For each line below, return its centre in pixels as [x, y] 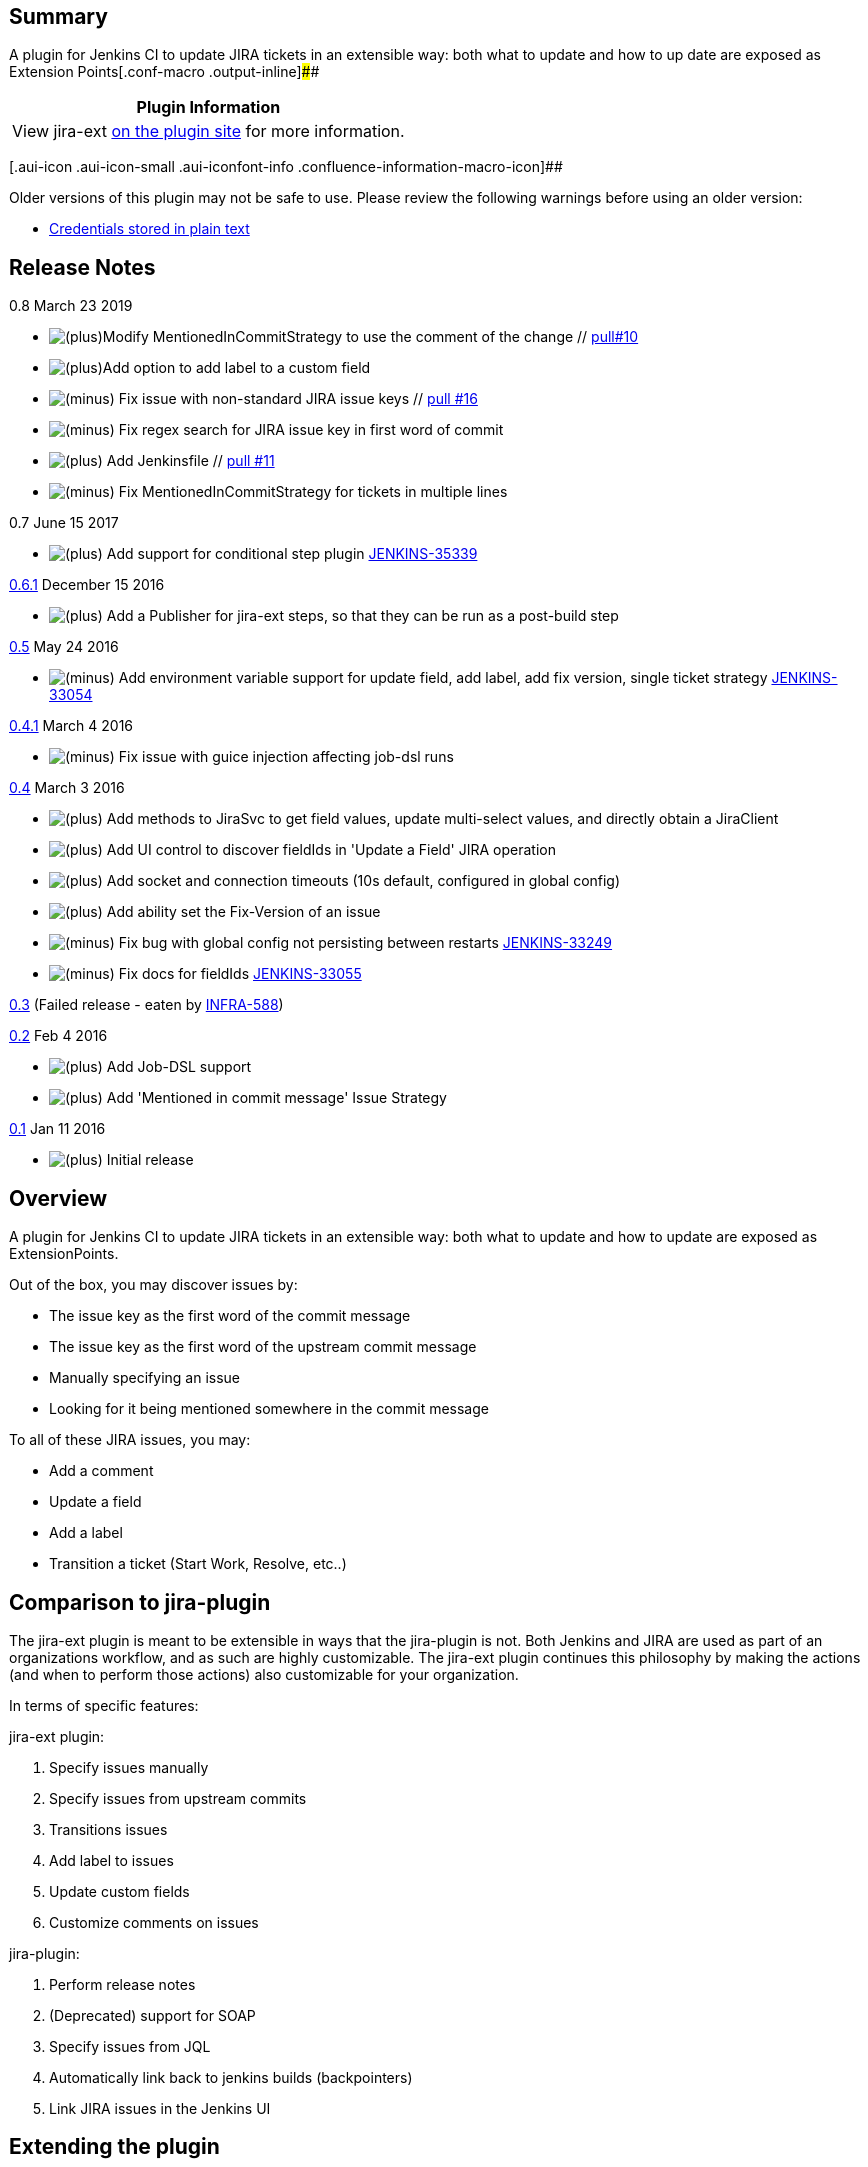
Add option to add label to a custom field [236, 368]
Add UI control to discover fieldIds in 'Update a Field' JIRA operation [331, 850]
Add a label [86, 1533]
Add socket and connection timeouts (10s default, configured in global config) [363, 881]
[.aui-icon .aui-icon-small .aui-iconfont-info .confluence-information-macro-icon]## [286, 167]
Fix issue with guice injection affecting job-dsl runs [286, 757]
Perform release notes [122, 1984]
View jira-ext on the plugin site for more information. [208, 131]
